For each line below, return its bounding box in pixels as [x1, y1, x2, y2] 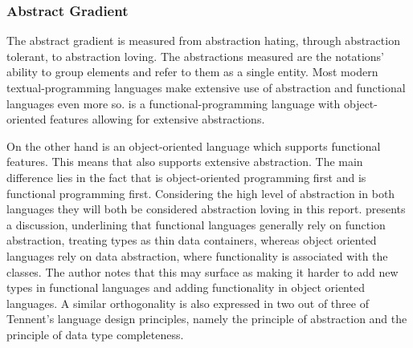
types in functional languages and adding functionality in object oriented [6, 279, 365, 296]
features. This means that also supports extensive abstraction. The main [6, 153, 363, 170]
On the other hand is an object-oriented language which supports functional [6, 137, 381, 154]
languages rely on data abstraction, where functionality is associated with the [6, 247, 388, 264]
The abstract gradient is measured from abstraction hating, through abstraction [6, 32, 400, 49]
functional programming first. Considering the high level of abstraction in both [6, 184, 395, 201]
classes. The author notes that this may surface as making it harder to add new [6, 263, 399, 280]
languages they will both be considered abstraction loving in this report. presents [6, 200, 406, 217]
